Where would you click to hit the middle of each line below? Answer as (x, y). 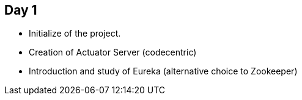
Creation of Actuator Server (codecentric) (113, 52)
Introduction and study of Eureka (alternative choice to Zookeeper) (163, 71)
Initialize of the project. (75, 34)
